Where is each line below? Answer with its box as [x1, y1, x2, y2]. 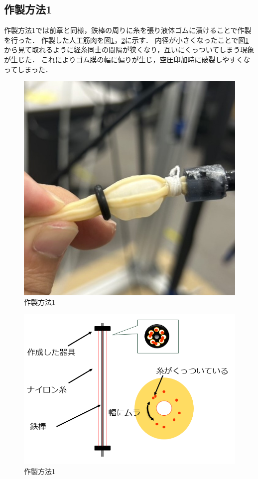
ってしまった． [4, 64, 52, 74]
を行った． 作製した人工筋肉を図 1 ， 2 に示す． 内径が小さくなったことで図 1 [4, 34, 249, 45]
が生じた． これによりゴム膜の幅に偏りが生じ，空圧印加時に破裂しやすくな [4, 54, 251, 64]
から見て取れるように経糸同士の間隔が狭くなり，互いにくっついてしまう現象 [4, 44, 255, 55]
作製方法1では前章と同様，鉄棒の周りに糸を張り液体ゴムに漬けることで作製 [4, 25, 252, 35]
